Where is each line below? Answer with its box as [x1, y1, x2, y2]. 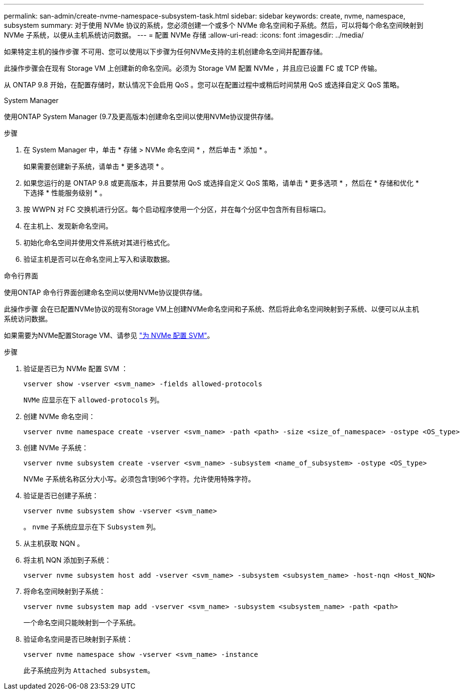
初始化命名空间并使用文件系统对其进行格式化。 [23, 238, 174, 247]
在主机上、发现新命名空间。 [23, 222, 112, 230]
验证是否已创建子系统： [23, 491, 99, 500]
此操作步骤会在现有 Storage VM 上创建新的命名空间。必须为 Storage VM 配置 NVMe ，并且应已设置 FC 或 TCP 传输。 [4, 64, 381, 72]
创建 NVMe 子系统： [23, 443, 88, 452]
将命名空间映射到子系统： [23, 587, 105, 595]
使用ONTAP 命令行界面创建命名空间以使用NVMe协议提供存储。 [4, 288, 207, 296]
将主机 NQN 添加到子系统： [23, 556, 111, 564]
